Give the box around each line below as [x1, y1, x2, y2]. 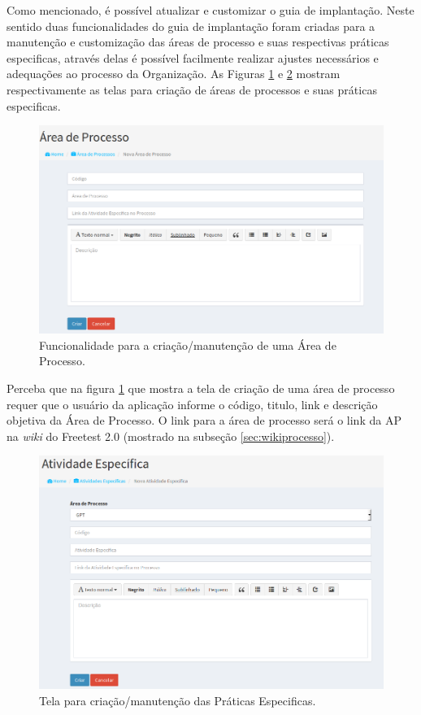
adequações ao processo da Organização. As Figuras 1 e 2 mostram [7, 65, 341, 82]
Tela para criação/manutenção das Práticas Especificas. [39, 691, 316, 708]
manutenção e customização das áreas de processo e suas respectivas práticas [7, 33, 389, 50]
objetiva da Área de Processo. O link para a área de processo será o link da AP [7, 412, 401, 429]
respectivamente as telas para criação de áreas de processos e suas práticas [7, 81, 377, 98]
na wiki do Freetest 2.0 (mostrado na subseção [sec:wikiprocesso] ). [7, 427, 335, 444]
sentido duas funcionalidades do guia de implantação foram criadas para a [7, 17, 375, 34]
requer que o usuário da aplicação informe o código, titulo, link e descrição [7, 395, 378, 412]
